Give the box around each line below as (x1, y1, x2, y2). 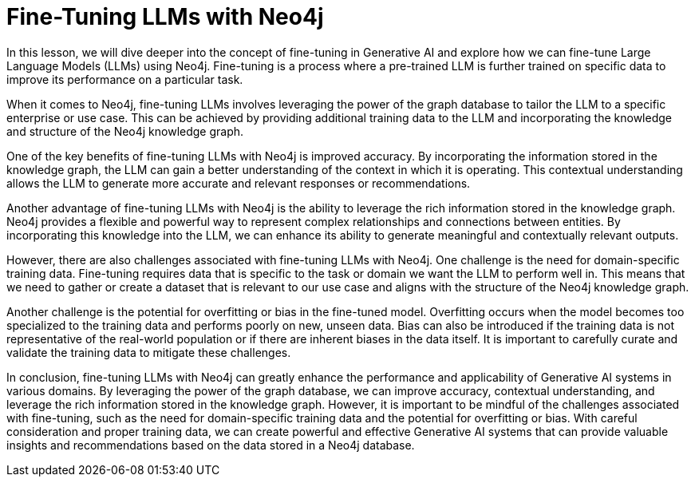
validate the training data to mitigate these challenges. (6, 345, 291, 359)
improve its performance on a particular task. (6, 72, 243, 86)
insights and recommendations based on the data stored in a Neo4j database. (6, 437, 415, 452)
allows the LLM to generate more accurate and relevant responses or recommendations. (6, 176, 471, 190)
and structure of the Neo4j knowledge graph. (6, 124, 244, 138)
